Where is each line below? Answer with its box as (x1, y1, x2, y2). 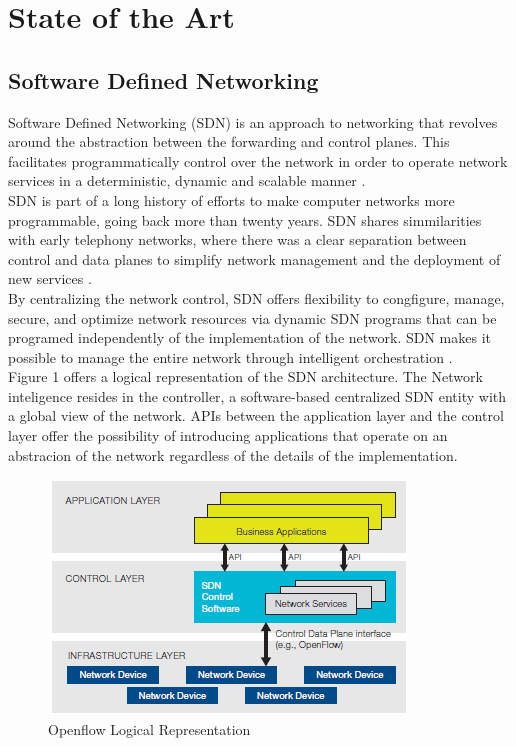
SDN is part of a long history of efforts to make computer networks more (8, 189, 455, 210)
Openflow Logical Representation (48, 718, 251, 739)
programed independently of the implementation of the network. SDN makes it (8, 327, 492, 348)
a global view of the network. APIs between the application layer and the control (8, 405, 504, 426)
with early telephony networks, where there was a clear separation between (8, 229, 467, 250)
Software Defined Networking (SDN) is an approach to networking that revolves (8, 111, 498, 132)
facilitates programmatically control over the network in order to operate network (8, 150, 508, 171)
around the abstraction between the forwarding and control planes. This (8, 131, 450, 152)
